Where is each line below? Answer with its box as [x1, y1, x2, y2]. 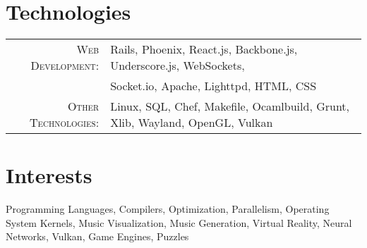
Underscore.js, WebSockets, [110, 57, 245, 74]
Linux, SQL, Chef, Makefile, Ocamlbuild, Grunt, [110, 98, 350, 115]
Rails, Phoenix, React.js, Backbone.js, [110, 41, 298, 58]
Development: [30, 57, 100, 74]
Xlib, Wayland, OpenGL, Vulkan [110, 114, 273, 131]
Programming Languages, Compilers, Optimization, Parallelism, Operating [6, 201, 330, 216]
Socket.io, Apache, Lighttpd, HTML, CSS [110, 77, 317, 94]
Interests [6, 161, 92, 190]
